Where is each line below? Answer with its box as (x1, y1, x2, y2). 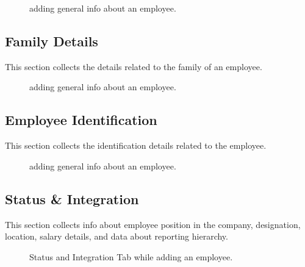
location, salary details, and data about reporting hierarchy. (5, 230, 228, 243)
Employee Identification (5, 110, 157, 129)
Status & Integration (5, 189, 139, 208)
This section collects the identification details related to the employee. (5, 139, 267, 152)
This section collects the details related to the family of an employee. (5, 60, 262, 73)
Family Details (5, 31, 98, 50)
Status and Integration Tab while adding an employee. (29, 250, 233, 263)
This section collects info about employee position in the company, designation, (5, 218, 301, 230)
